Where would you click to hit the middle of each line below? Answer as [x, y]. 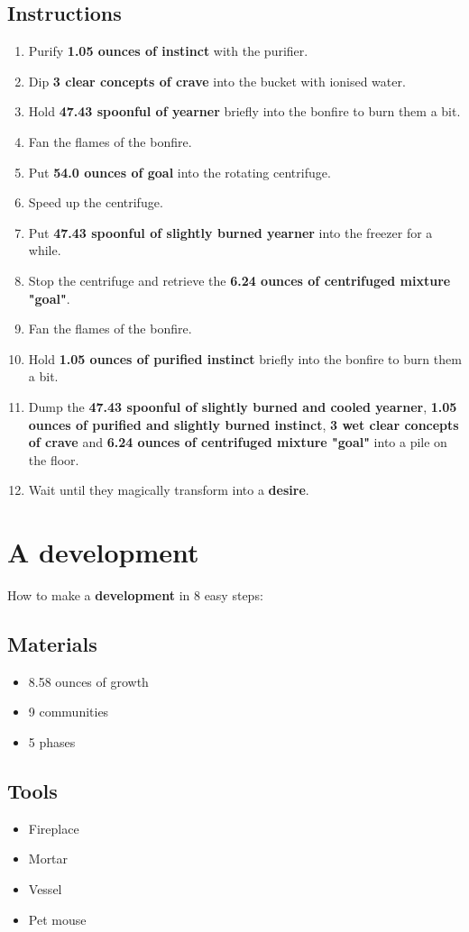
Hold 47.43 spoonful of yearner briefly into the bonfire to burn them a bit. [244, 111]
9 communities [69, 712]
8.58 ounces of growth [88, 681]
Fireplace [54, 828]
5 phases [52, 742]
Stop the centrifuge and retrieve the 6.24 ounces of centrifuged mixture [239, 280]
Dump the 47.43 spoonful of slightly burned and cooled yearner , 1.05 [243, 406]
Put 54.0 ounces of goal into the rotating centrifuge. [179, 172]
